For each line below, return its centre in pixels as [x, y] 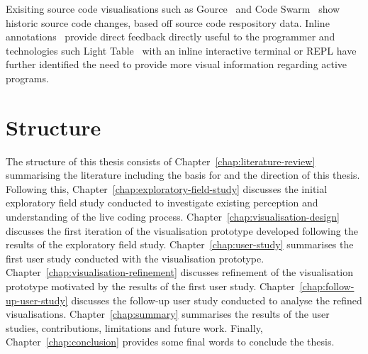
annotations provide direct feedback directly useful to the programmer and [171, 37]
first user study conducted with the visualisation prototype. [135, 258]
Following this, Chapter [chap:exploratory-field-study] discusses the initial [167, 188]
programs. [27, 78]
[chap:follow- [327, 286]
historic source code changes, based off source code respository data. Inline [168, 22]
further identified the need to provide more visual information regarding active [177, 64]
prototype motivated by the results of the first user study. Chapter [150, 286]
